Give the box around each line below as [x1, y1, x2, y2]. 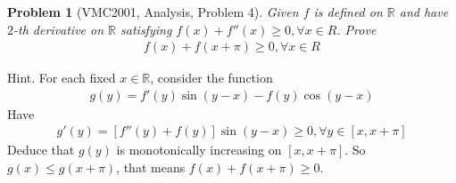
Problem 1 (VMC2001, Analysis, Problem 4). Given [7, 3, 299, 20]
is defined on [313, 3, 383, 20]
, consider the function [150, 68, 273, 87]
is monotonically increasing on [116, 140, 282, 159]
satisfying [120, 20, 172, 38]
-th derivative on [13, 20, 104, 38]
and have [399, 3, 449, 20]
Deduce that [7, 140, 75, 159]
